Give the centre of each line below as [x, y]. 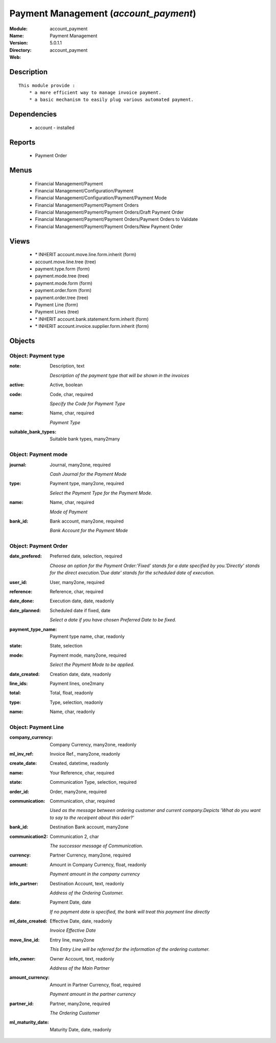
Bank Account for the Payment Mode [89, 531]
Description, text [67, 366]
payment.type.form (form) [63, 269]
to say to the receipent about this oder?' [92, 818]
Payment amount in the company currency [95, 874]
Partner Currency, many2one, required [90, 855]
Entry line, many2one [72, 940]
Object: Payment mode [39, 454]
